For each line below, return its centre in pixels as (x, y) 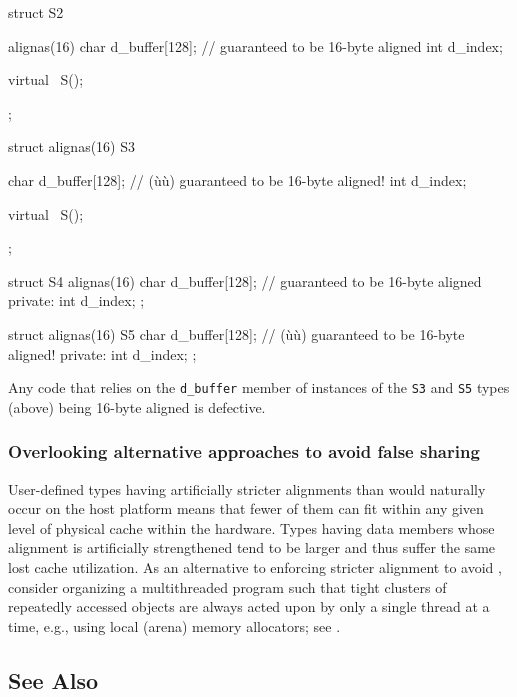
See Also (53, 679)
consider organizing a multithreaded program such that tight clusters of (227, 586)
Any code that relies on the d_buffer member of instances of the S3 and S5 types (259, 387)
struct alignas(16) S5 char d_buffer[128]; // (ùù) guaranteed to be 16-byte (236, 333)
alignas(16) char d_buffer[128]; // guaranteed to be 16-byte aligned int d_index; (255, 45)
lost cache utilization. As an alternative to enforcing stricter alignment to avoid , (255, 566)
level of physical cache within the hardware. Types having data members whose (251, 527)
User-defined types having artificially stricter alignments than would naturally (247, 488)
